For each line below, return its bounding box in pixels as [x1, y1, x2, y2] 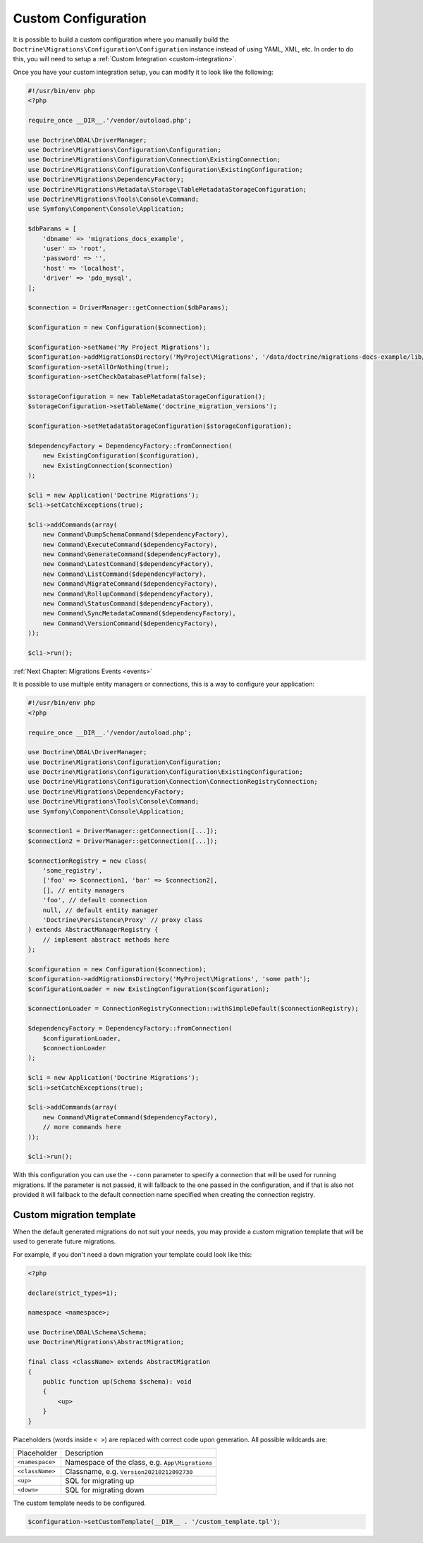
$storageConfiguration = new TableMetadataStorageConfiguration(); [27, 392, 266, 400]
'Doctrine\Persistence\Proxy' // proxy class [42, 916, 203, 923]
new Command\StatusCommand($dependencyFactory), [42, 600, 214, 608]
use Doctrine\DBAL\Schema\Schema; [27, 1329, 147, 1336]
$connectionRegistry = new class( [27, 856, 147, 865]
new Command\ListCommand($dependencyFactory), [42, 570, 207, 578]
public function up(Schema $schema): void [42, 1378, 192, 1386]
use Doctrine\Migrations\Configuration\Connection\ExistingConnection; [27, 156, 281, 164]
